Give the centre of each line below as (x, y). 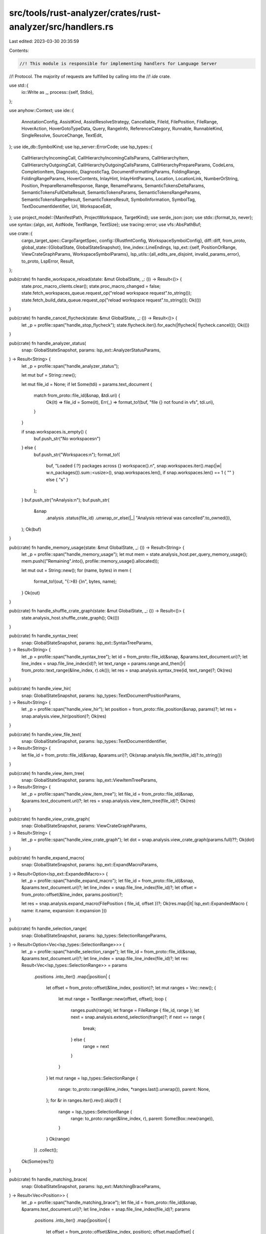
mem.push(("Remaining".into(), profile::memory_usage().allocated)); (90, 561)
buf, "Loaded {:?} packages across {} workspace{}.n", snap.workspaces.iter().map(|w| (134, 466)
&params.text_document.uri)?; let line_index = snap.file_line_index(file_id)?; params (106, 1209)
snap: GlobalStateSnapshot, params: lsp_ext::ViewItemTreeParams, (89, 780)
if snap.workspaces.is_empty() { (54, 431)
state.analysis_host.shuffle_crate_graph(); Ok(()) (70, 617)
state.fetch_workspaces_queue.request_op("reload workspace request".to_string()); (107, 293)
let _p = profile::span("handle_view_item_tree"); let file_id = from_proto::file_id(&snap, (108, 794)
